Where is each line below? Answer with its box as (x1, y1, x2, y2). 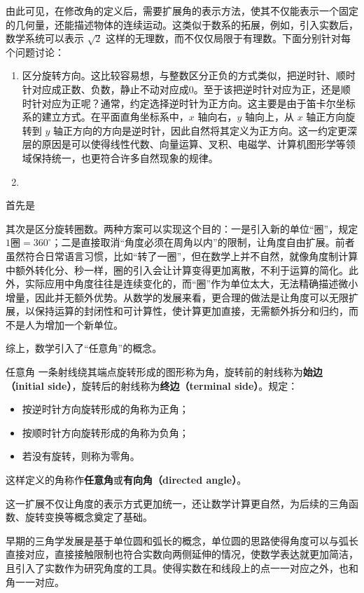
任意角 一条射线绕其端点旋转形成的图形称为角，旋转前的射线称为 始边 (6, 364, 323, 379)
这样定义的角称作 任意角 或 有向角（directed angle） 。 (6, 472, 247, 487)
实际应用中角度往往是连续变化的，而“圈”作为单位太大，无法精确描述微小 (24, 276, 358, 291)
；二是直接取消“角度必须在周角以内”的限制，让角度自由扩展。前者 (51, 235, 355, 250)
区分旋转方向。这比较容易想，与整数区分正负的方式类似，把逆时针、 (22, 68, 336, 83)
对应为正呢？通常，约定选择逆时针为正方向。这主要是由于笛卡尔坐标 (41, 95, 356, 110)
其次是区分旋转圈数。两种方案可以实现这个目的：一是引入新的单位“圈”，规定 (6, 221, 358, 236)
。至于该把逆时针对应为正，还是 (193, 81, 341, 96)
